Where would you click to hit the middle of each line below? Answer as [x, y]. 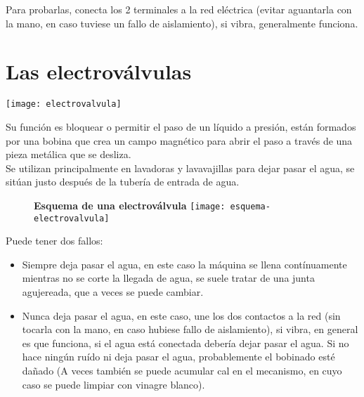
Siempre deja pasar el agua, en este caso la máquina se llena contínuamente [184, 264]
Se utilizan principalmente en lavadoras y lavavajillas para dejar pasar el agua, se [180, 168]
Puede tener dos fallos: [54, 241]
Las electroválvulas [99, 71]
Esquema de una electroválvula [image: [130, 205]
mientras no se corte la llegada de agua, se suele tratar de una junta [168, 278]
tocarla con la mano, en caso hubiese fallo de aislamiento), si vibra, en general [190, 329]
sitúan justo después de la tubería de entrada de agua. [123, 182]
